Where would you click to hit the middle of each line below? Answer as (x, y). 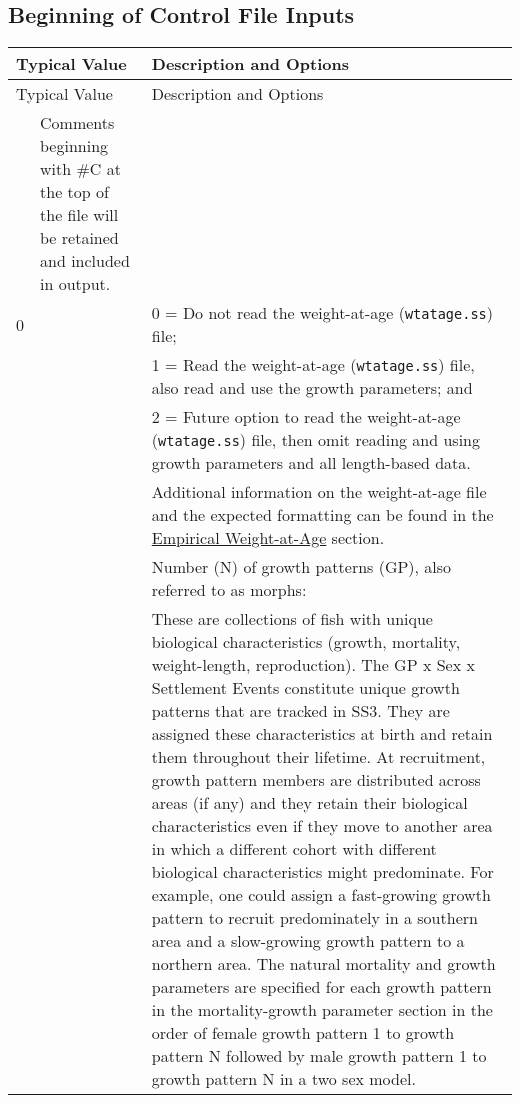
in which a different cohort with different (294, 849)
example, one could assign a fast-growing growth (321, 895)
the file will (79, 215)
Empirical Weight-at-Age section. (268, 538)
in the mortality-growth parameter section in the (322, 1010)
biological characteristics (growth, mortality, (306, 642)
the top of (74, 192)
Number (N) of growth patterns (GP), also (301, 567)
